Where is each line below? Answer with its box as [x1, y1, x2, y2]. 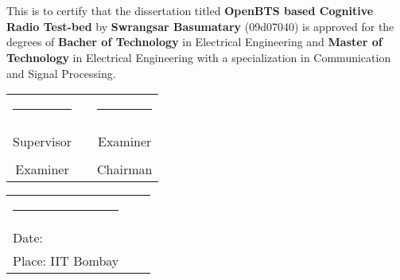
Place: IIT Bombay [13, 251, 119, 270]
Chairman [96, 160, 153, 179]
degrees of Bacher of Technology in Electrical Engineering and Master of [6, 33, 383, 50]
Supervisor [13, 132, 72, 151]
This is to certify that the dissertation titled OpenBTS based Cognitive [6, 2, 374, 19]
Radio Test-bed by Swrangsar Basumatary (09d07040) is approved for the [6, 17, 394, 34]
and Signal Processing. [6, 64, 116, 81]
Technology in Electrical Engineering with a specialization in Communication [6, 49, 391, 65]
